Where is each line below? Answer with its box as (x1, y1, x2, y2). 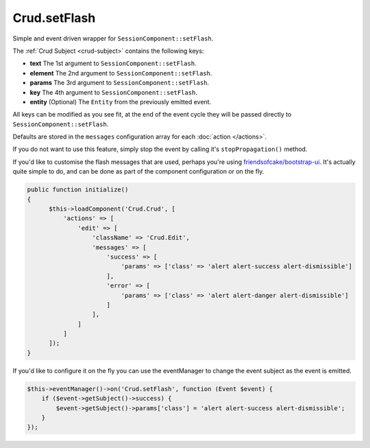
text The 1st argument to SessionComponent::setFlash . (29, 59, 197, 68)
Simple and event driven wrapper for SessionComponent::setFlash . (12, 34, 214, 43)
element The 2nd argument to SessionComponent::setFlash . (29, 69, 212, 77)
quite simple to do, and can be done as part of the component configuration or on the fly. (12, 167, 264, 176)
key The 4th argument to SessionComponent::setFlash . (29, 88, 198, 96)
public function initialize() (27, 186, 129, 193)
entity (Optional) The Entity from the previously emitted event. (29, 97, 212, 106)
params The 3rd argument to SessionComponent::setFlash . (29, 79, 209, 87)
